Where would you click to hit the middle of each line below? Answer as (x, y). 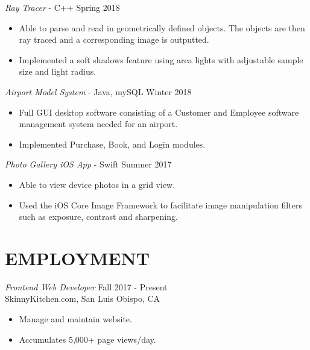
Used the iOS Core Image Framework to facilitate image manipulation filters (160, 205)
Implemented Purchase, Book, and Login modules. (112, 144)
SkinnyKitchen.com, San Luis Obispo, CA (83, 298)
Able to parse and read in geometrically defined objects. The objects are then (162, 27)
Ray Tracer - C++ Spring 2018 (62, 7)
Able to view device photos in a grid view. (97, 184)
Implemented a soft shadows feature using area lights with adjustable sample (161, 59)
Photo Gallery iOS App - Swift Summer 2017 (88, 164)
